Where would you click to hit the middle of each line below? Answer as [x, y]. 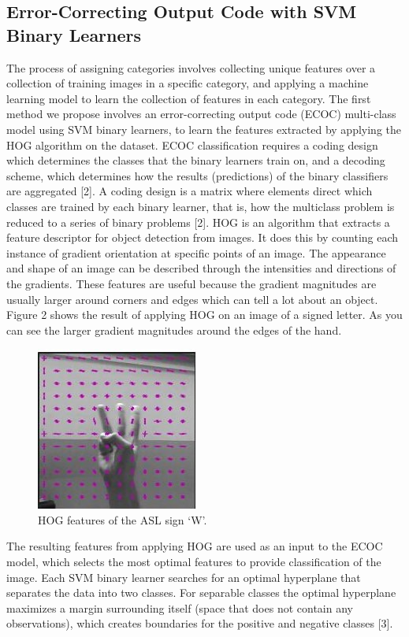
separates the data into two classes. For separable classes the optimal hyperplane [201, 593]
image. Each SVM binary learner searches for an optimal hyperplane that [184, 577]
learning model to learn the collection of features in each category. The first [189, 98]
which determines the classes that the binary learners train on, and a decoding [196, 160]
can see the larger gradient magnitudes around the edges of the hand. [174, 330]
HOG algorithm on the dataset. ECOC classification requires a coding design [192, 144]
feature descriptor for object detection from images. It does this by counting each [203, 237]
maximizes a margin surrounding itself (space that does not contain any [180, 607]
